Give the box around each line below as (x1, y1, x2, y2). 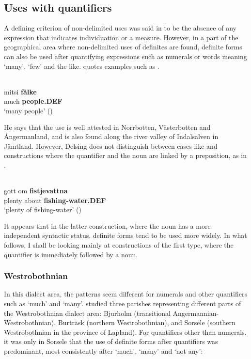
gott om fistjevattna (4, 186, 68, 196)
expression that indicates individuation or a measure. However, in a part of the (4, 32, 238, 42)
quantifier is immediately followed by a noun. (4, 249, 138, 259)
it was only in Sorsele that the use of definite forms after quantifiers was (4, 336, 218, 346)
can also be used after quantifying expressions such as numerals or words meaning (4, 51, 247, 61)
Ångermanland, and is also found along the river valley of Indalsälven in (4, 131, 219, 141)
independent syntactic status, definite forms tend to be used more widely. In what (4, 230, 247, 240)
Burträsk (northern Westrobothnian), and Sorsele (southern (58, 317, 235, 328)
